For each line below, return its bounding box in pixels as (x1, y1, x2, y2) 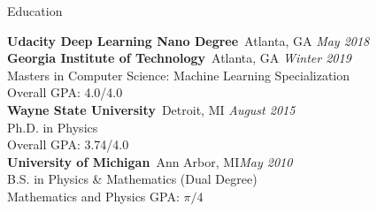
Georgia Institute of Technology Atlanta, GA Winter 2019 (7, 49, 351, 67)
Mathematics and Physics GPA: (7, 186, 180, 205)
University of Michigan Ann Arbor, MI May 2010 (7, 152, 293, 170)
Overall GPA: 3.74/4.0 (7, 135, 129, 154)
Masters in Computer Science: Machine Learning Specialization (7, 65, 350, 84)
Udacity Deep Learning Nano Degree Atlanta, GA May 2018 (7, 31, 370, 49)
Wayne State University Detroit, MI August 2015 (7, 100, 296, 118)
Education (7, 2, 63, 19)
